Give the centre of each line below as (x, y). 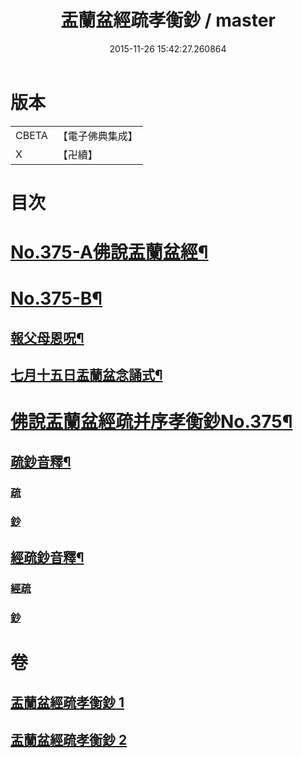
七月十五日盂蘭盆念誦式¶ (86, 375)
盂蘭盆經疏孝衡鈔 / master (168, 20)
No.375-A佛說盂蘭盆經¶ (109, 252)
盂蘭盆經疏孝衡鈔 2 (69, 739)
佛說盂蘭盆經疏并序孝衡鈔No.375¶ (151, 422)
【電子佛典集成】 (97, 136)
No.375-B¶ (56, 298)
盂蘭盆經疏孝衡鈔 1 (67, 702)
